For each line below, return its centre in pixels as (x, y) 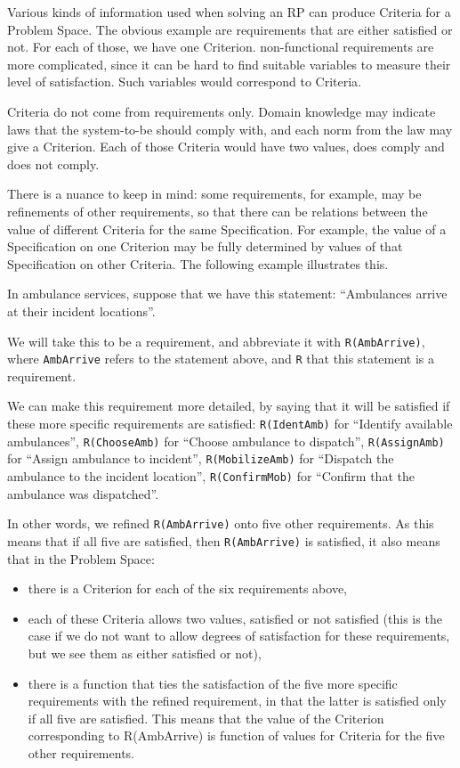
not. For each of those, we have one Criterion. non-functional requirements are (221, 47)
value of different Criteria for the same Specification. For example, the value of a (227, 229)
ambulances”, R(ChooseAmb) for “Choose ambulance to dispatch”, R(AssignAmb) (226, 441)
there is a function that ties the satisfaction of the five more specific (213, 683)
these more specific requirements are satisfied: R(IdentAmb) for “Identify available (230, 423)
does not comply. (53, 163)
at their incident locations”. (81, 310)
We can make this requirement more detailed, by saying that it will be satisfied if (229, 406)
